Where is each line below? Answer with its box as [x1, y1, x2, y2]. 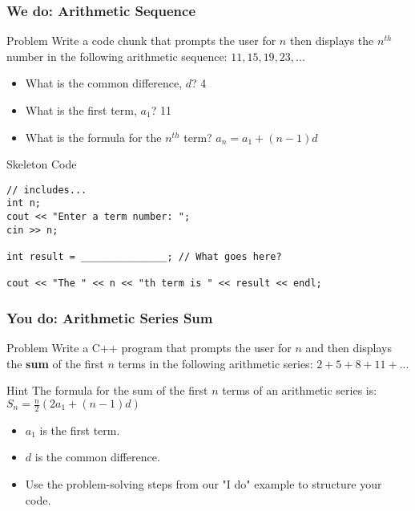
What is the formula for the [25, 128, 162, 145]
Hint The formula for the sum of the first [6, 382, 208, 399]
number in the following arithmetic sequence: [6, 47, 228, 64]
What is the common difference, [25, 75, 183, 91]
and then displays [305, 339, 392, 356]
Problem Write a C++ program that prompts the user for [6, 339, 292, 356]
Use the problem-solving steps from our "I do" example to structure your [25, 476, 382, 493]
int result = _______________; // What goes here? [6, 251, 282, 263]
